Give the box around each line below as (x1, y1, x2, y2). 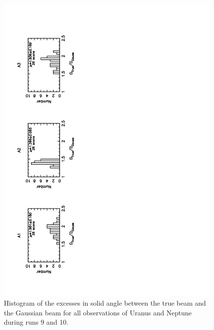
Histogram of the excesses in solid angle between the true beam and (4, 298, 206, 308)
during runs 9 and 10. (4, 317, 69, 327)
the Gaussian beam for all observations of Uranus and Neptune (4, 307, 192, 317)
